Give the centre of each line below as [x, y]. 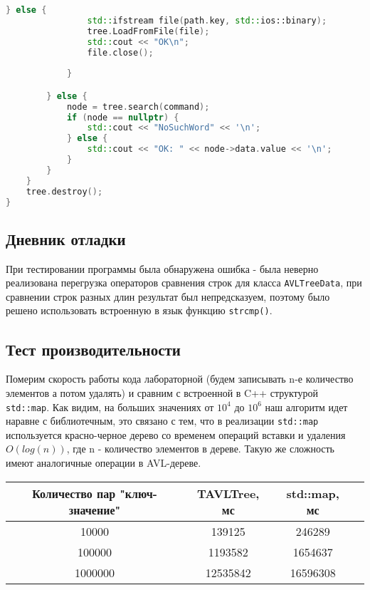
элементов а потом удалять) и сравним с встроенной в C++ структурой [162, 392]
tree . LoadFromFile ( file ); [148, 31]
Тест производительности [93, 349]
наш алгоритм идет [306, 407]
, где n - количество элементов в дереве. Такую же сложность [201, 449]
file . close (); [120, 52]
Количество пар [74, 493]
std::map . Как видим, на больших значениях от [110, 407]
